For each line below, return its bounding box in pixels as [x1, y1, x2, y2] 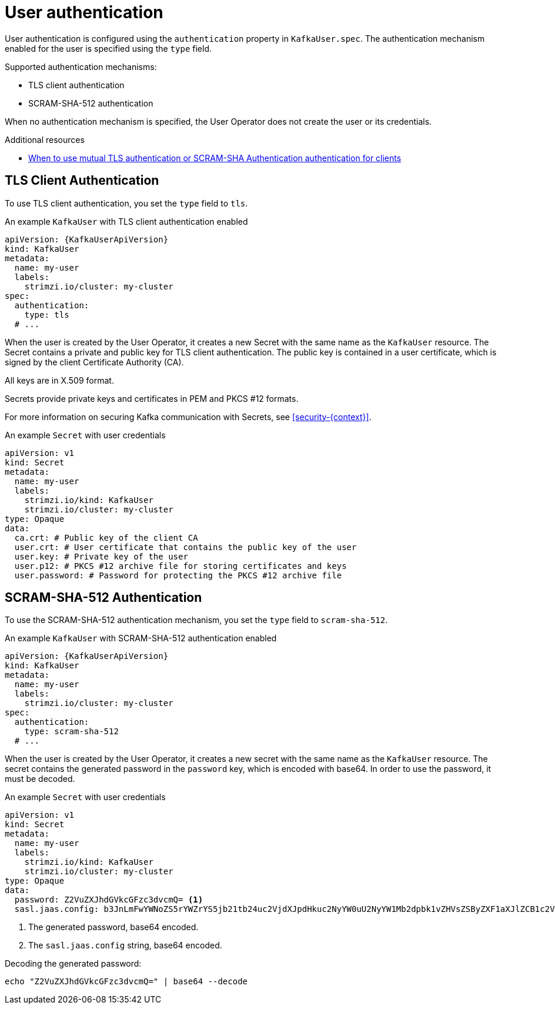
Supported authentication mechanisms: [5, 61, 157, 72]
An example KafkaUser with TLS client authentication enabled [5, 216, 248, 227]
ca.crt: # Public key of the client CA [14, 532, 198, 542]
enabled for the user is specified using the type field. [5, 43, 212, 54]
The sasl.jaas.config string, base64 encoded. [28, 940, 222, 951]
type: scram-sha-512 [24, 727, 119, 737]
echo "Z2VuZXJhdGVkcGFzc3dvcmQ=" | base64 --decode [5, 977, 248, 987]
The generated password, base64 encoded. [28, 922, 199, 933]
